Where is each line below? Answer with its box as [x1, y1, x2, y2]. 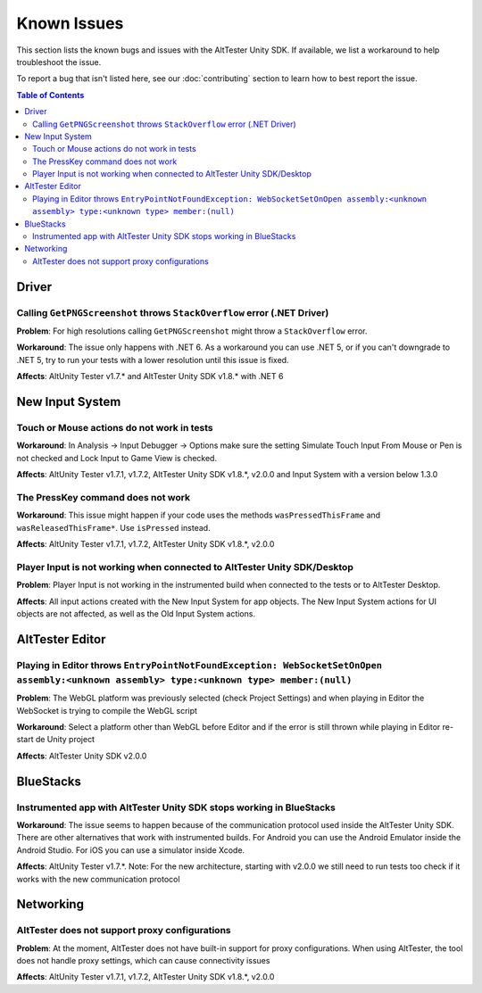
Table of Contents [16, 89, 85, 100]
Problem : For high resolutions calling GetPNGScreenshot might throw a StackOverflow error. [16, 326, 368, 336]
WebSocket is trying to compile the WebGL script [16, 705, 198, 716]
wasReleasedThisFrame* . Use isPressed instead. [16, 522, 211, 533]
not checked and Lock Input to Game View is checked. [16, 452, 218, 463]
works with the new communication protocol [16, 873, 180, 884]
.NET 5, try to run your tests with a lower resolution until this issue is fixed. [16, 354, 289, 365]
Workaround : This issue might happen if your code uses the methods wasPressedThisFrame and [16, 509, 381, 521]
